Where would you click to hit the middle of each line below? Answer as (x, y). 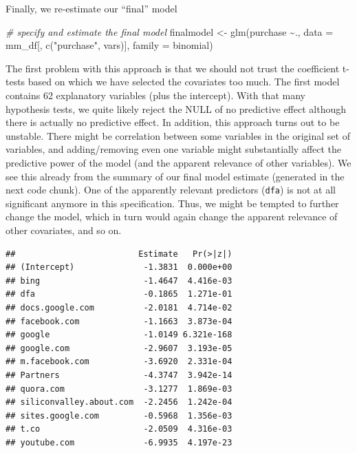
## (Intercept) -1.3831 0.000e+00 (119, 267)
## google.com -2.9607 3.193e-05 (119, 348)
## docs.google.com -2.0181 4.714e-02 (119, 307)
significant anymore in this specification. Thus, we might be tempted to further (172, 203)
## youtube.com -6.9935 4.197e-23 (119, 442)
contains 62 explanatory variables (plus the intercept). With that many (155, 95)
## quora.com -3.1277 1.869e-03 (119, 389)
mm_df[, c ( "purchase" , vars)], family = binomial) (109, 45)
